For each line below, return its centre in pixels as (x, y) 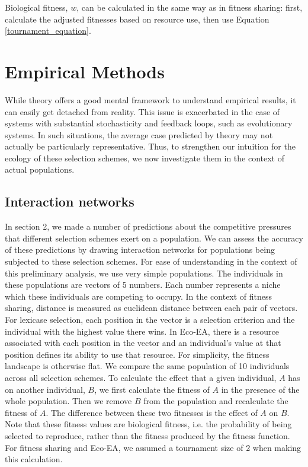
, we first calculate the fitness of (152, 389)
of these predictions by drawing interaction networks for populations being (140, 250)
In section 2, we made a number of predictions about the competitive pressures (148, 226)
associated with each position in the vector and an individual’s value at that (143, 343)
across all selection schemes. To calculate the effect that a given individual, (141, 377)
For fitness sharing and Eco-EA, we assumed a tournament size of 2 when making (153, 447)
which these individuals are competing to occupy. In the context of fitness (139, 296)
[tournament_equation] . (48, 31)
